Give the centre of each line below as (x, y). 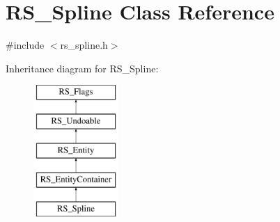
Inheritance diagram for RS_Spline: (82, 68)
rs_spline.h (84, 45)
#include (25, 45)
